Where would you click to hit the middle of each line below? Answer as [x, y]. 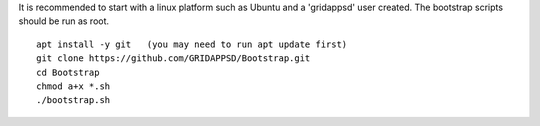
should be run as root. [64, 21]
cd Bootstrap [68, 72]
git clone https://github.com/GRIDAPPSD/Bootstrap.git [173, 58]
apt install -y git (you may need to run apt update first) [192, 44]
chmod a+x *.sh [73, 86]
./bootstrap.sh [73, 100]
